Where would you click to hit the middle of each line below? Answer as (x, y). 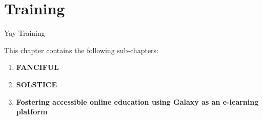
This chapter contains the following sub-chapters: (81, 50)
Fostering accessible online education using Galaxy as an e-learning (137, 101)
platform (32, 112)
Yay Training (25, 33)
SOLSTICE (36, 84)
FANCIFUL (37, 67)
